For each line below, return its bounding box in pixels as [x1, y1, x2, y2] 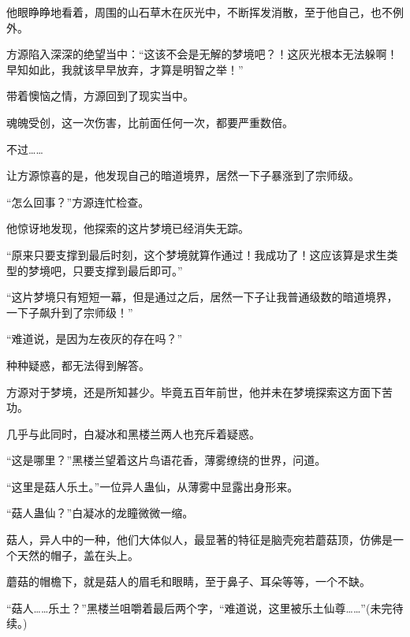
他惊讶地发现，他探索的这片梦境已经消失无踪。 [6, 220, 249, 237]
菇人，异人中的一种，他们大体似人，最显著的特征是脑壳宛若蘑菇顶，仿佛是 [6, 531, 393, 548]
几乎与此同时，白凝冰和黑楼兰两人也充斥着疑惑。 [6, 425, 260, 441]
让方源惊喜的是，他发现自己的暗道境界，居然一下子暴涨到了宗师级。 [6, 167, 360, 184]
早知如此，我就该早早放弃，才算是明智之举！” [6, 61, 244, 77]
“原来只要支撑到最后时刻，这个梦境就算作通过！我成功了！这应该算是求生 [6, 246, 387, 263]
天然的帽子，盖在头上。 [17, 546, 139, 563]
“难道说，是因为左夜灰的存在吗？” [6, 330, 183, 347]
